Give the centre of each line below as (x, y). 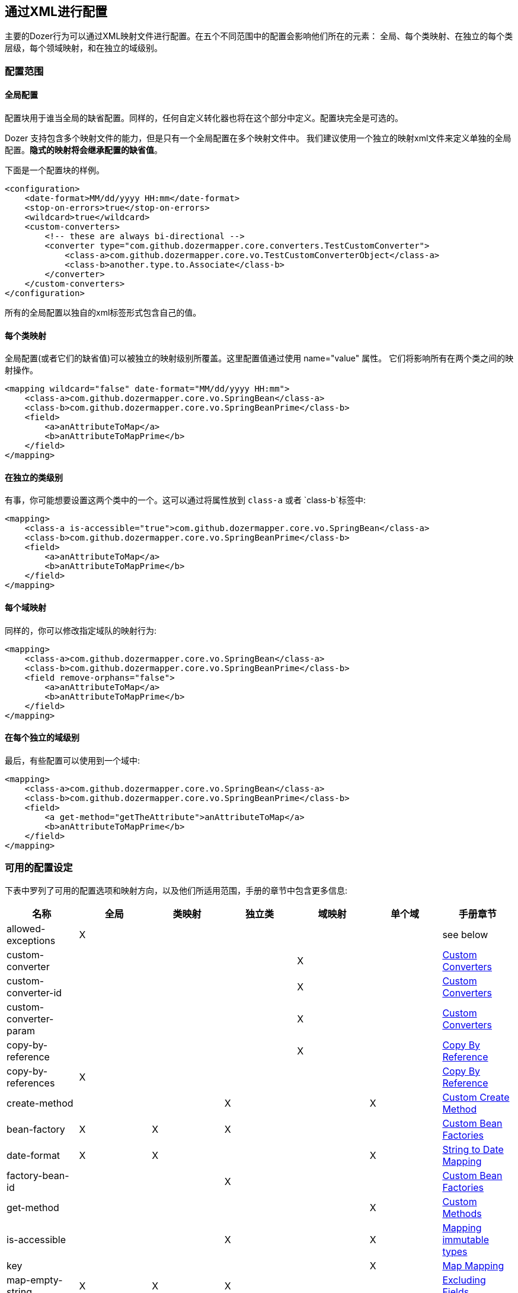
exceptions (31, 940)
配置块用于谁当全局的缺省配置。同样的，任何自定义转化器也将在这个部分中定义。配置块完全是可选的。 (204, 118)
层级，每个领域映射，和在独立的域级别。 (84, 48)
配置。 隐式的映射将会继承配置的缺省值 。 (84, 150)
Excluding (464, 1280)
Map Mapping (473, 1265)
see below (465, 934)
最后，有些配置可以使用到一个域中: (73, 760)
